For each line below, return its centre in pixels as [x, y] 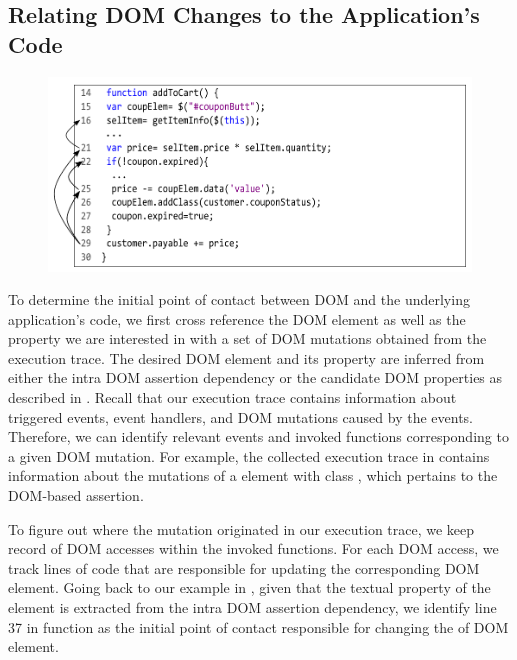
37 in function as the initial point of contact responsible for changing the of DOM [258, 626]
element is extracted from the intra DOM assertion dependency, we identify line [252, 607]
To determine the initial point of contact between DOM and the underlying [239, 299]
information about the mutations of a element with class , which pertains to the [253, 475]
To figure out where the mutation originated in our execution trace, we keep [241, 528]
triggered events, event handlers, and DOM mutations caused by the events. [241, 416]
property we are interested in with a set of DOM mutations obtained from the [247, 338]
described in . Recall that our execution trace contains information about [232, 397]
